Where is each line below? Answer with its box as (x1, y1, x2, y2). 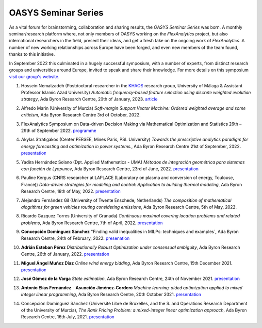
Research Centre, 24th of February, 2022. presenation (21, 235, 130, 241)
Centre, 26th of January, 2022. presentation (21, 251, 110, 257)
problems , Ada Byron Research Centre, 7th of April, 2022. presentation (21, 220, 163, 226)
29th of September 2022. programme (21, 128, 97, 133)
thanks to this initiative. (9, 51, 55, 57)
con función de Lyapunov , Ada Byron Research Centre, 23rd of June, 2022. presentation (21, 165, 199, 172)
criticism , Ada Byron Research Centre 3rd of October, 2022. (21, 112, 141, 118)
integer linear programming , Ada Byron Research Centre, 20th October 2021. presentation (21, 292, 201, 297)
